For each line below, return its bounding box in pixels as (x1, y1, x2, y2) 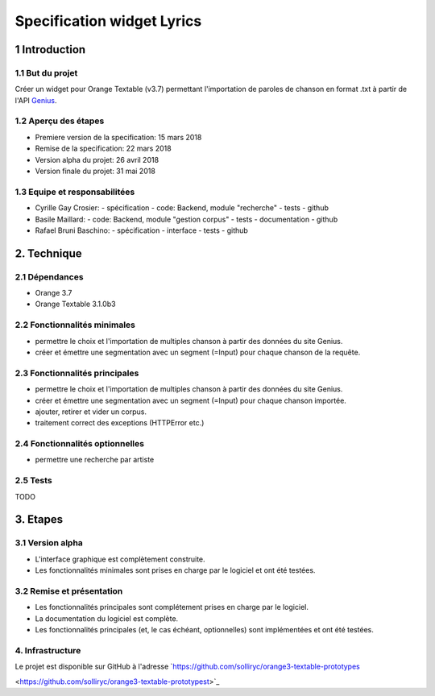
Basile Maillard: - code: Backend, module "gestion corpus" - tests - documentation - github (35, 214, 338, 224)
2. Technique (14, 246, 82, 260)
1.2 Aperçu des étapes (14, 115, 105, 126)
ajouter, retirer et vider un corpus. (35, 407, 147, 416)
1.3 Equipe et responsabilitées (14, 186, 135, 197)
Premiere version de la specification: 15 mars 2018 (35, 132, 202, 142)
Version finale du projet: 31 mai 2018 (35, 166, 156, 176)
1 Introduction (14, 43, 86, 56)
